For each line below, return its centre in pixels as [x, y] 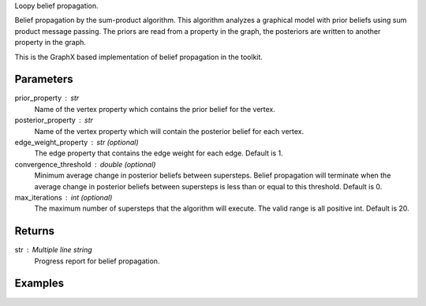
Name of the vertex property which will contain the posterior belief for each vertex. [169, 131]
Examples [39, 284]
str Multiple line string [53, 250]
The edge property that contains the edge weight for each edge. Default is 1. [159, 153]
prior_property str [47, 98]
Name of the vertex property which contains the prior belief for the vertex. [155, 109]
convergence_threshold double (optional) [85, 164]
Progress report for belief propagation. [97, 261]
